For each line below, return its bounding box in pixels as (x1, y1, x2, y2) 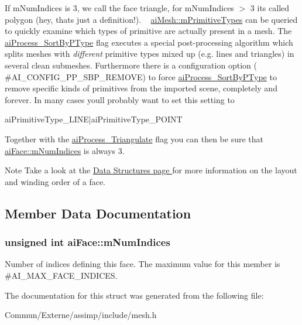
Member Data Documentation (5, 204, 191, 222)
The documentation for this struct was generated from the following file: (5, 289, 264, 301)
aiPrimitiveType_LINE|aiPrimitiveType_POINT (5, 113, 183, 125)
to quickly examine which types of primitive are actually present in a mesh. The (5, 25, 292, 37)
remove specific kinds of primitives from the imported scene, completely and (5, 82, 277, 94)
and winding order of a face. (5, 175, 105, 187)
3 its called (250, 2, 290, 13)
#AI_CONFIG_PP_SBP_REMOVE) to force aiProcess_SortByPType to (5, 70, 277, 83)
